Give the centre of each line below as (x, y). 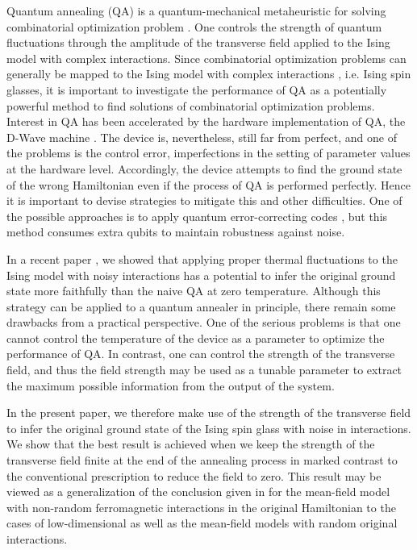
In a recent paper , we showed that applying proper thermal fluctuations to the (202, 258)
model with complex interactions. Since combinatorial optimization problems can (206, 58)
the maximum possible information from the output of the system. (171, 385)
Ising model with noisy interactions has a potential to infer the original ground (201, 275)
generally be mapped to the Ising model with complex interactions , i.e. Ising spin (209, 74)
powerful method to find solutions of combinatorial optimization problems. (191, 105)
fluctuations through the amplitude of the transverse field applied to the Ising (198, 42)
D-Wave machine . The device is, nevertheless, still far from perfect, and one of (202, 137)
